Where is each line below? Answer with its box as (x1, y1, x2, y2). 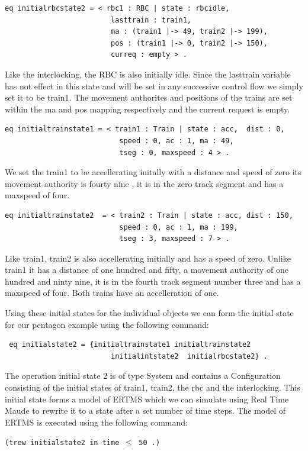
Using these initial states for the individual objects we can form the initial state (5, 307, 294, 319)
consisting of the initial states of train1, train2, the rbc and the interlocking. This (5, 381, 300, 394)
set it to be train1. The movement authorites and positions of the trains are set (5, 91, 293, 104)
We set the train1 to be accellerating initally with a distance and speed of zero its (5, 166, 301, 178)
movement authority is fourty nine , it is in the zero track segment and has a (5, 177, 284, 189)
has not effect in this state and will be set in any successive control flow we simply (5, 79, 303, 92)
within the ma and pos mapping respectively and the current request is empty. (5, 102, 290, 115)
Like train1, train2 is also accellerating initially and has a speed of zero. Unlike (5, 252, 291, 264)
